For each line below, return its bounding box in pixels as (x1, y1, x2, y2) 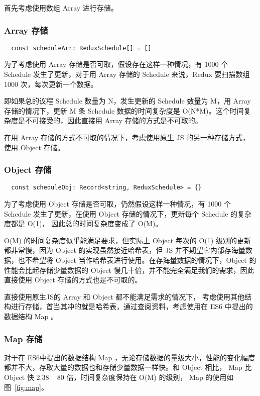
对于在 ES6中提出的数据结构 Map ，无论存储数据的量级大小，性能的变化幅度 (4, 352, 255, 362)
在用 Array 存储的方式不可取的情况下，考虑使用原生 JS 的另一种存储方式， (4, 132, 250, 143)
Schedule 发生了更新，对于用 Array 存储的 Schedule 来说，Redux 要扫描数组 (4, 69, 250, 79)
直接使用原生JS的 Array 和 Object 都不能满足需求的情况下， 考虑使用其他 (4, 291, 244, 302)
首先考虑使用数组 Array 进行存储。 (4, 3, 118, 13)
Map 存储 (4, 332, 43, 345)
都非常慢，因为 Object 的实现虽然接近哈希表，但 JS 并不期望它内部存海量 (4, 245, 245, 255)
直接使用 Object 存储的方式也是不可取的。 (4, 274, 142, 285)
